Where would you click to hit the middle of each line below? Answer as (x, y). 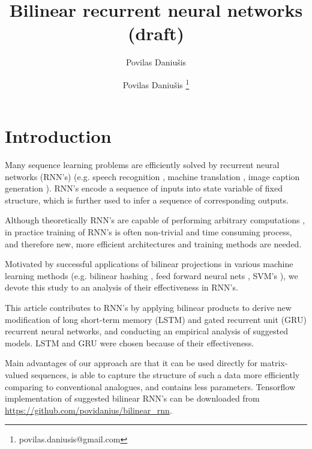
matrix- (274, 363)
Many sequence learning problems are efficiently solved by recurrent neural (142, 165)
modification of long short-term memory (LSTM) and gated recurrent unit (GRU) (156, 319)
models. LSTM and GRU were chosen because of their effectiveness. (130, 342)
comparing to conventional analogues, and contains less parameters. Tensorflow (150, 386)
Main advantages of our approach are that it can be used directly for (131, 363)
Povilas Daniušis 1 (156, 83)
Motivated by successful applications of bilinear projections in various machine (149, 264)
